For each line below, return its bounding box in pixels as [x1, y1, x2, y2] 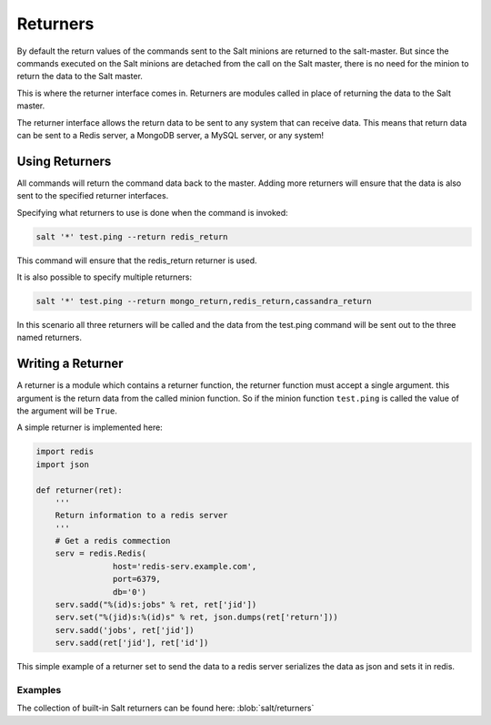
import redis [35, 446, 95, 457]
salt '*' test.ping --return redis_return [35, 231, 228, 241]
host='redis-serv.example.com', [112, 561, 257, 571]
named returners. [16, 332, 82, 343]
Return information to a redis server [55, 510, 228, 521]
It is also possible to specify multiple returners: [16, 271, 193, 282]
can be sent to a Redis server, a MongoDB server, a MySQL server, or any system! [16, 129, 325, 140]
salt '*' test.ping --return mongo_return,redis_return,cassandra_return [35, 296, 372, 306]
